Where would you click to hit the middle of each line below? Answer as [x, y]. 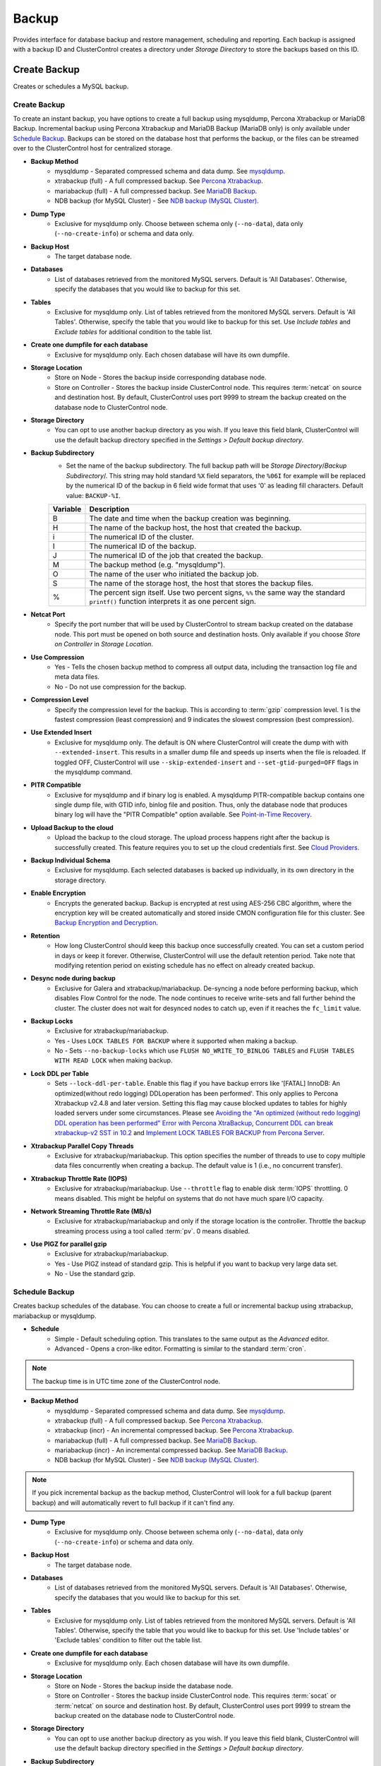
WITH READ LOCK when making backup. [114, 1060]
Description [109, 509]
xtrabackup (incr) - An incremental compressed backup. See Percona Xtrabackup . [174, 1430]
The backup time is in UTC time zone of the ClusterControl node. [126, 1381]
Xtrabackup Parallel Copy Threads [82, 1146]
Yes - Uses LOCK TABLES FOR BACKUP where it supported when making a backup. [176, 1041]
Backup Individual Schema [71, 860]
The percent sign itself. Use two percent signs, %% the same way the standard [217, 593]
